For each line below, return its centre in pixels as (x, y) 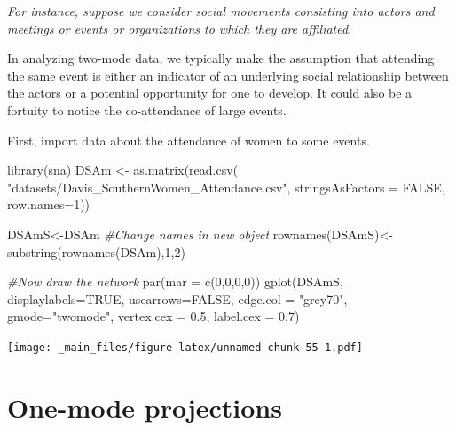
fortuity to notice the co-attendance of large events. (147, 109)
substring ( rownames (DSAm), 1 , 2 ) (96, 251)
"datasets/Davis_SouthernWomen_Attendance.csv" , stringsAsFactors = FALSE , (226, 187)
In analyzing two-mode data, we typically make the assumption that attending (221, 58)
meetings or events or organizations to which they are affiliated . (180, 28)
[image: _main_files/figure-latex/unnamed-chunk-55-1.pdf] (185, 347)
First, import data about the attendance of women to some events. (189, 140)
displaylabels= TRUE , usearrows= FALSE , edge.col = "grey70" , (177, 298)
